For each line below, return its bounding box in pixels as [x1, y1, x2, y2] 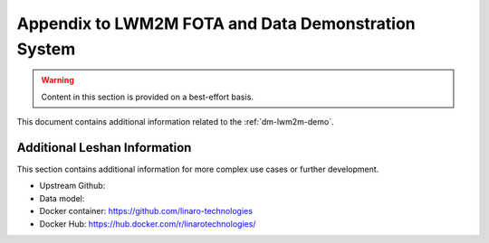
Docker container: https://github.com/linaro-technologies [39, 206, 254, 217]
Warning [41, 75, 74, 86]
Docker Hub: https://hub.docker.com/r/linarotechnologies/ [39, 218, 256, 229]
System [16, 39, 76, 59]
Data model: [39, 192, 85, 203]
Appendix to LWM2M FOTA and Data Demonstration [16, 14, 416, 33]
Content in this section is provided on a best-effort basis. [41, 91, 254, 102]
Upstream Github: [39, 181, 106, 192]
